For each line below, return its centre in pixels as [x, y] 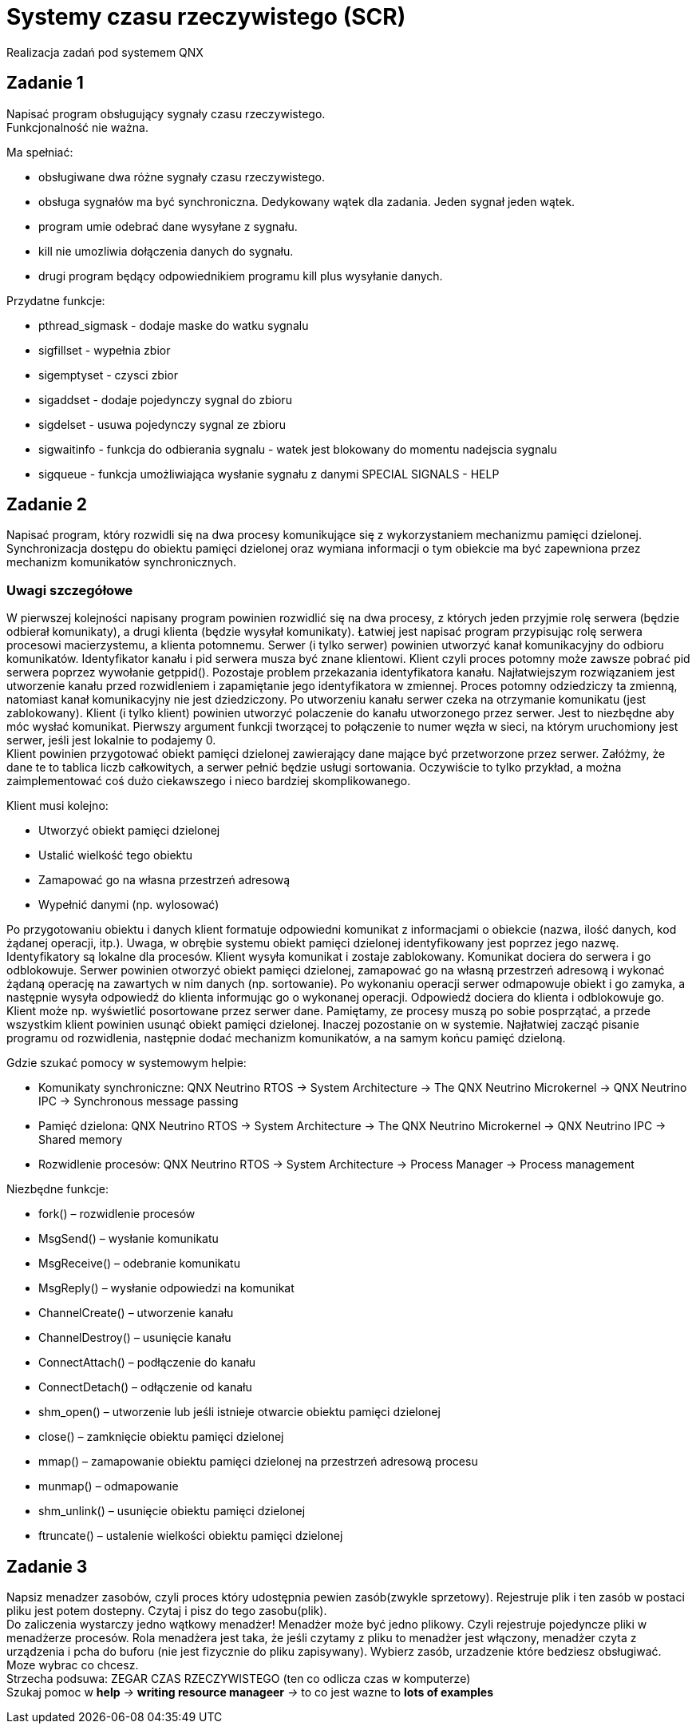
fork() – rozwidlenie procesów [117, 1214]
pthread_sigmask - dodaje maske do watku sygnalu [174, 325]
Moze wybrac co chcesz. [73, 1665]
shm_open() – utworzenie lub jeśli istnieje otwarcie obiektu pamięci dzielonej [239, 1412]
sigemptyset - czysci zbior [108, 375]
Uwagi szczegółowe [70, 590]
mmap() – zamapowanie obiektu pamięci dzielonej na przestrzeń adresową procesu [258, 1462]
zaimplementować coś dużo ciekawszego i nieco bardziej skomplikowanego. [209, 781]
